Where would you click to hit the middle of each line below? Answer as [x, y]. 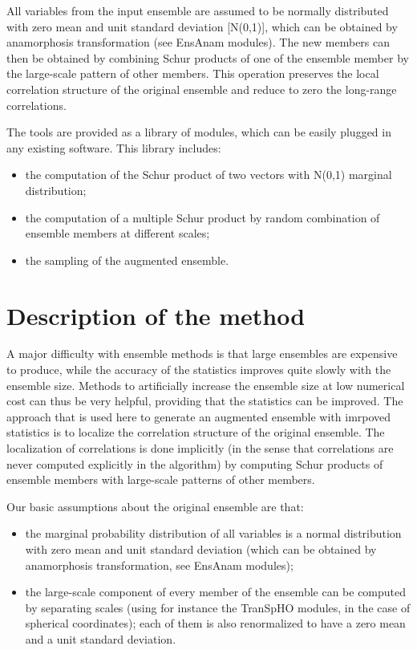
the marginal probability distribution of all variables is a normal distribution [213, 533]
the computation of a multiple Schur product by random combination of [202, 217]
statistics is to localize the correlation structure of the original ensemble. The [196, 432]
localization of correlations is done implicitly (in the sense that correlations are [200, 448]
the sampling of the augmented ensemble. [127, 260]
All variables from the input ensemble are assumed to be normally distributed [198, 10]
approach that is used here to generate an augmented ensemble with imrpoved [199, 416]
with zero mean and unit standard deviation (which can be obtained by [201, 548]
